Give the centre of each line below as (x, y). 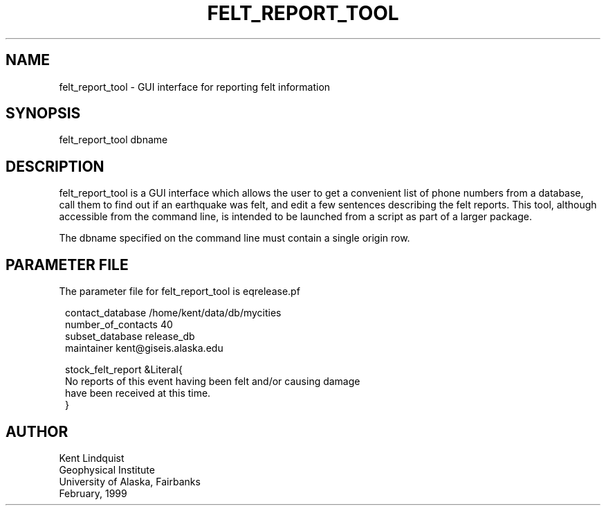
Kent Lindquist (92, 458)
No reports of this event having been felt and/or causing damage (213, 382)
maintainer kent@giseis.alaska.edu (144, 348)
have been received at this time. (138, 393)
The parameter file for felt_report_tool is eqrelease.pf (180, 292)
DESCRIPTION (55, 166)
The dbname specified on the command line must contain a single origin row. (235, 238)
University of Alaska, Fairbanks (130, 481)
